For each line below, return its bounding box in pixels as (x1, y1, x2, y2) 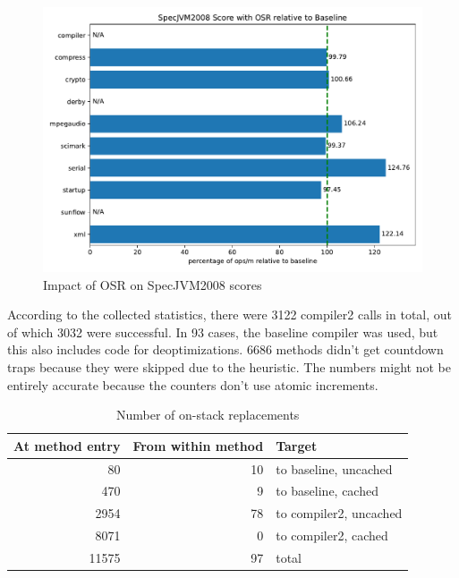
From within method (132, 436, 264, 455)
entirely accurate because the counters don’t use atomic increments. (7, 375, 378, 394)
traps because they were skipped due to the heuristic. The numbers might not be (7, 358, 451, 377)
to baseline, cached (276, 481, 378, 500)
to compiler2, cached (276, 526, 388, 545)
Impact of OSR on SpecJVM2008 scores (43, 275, 262, 293)
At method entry (13, 436, 121, 455)
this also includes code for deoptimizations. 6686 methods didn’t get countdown (7, 340, 444, 359)
